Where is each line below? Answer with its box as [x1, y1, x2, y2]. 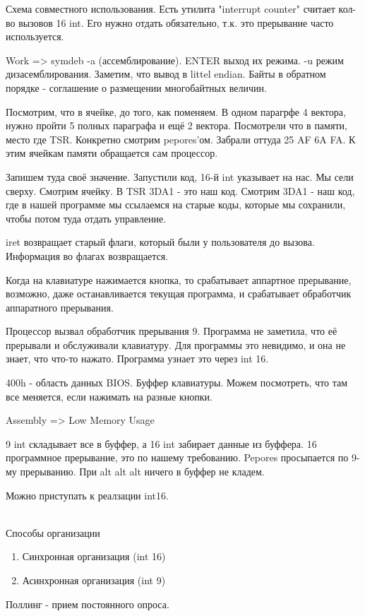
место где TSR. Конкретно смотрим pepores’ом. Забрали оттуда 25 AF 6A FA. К [6, 131, 356, 146]
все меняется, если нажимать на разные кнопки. [6, 389, 213, 403]
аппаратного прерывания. [6, 300, 114, 314]
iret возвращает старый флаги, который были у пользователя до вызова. [6, 235, 315, 249]
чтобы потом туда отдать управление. [6, 211, 167, 225]
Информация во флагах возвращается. [6, 248, 169, 263]
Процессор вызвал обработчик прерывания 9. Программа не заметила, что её [6, 324, 337, 338]
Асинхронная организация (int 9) [22, 573, 166, 587]
